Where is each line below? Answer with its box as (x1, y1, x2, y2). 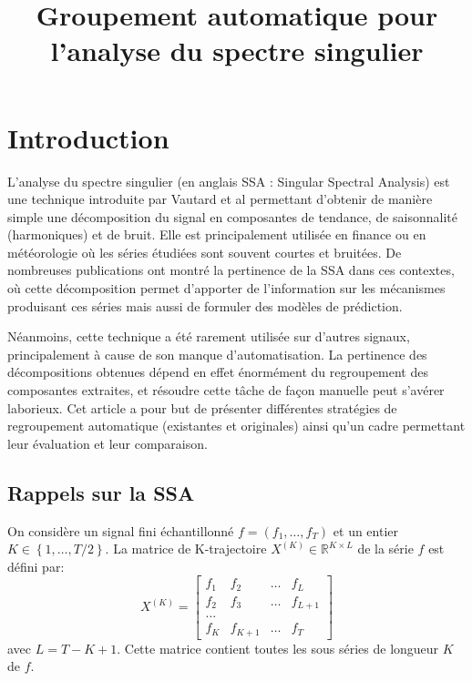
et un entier (333, 521, 399, 540)
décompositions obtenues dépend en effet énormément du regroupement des (7, 362, 428, 381)
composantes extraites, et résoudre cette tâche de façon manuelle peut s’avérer (7, 381, 445, 400)
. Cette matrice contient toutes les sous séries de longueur (117, 638, 439, 657)
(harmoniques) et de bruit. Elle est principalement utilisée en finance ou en (7, 225, 426, 244)
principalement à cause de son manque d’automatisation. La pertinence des (7, 344, 427, 363)
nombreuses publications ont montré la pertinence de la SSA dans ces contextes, (7, 260, 455, 280)
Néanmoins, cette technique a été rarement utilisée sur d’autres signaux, (7, 327, 410, 346)
